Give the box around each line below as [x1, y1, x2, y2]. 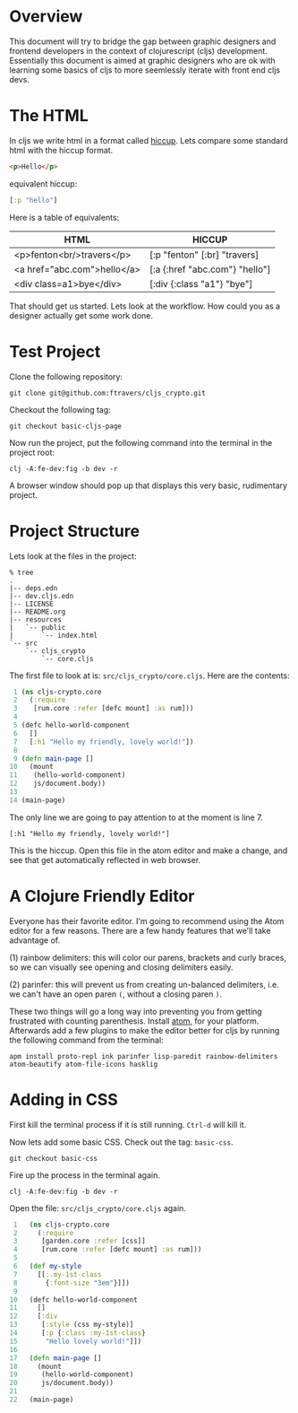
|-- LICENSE [9, 599, 54, 608]
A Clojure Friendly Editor [9, 885, 195, 906]
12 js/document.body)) [9, 779, 106, 789]
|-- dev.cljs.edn [9, 591, 74, 600]
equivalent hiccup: [9, 178, 78, 189]
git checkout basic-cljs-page [9, 422, 123, 431]
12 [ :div [9, 1312, 58, 1321]
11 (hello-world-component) [9, 771, 126, 780]
